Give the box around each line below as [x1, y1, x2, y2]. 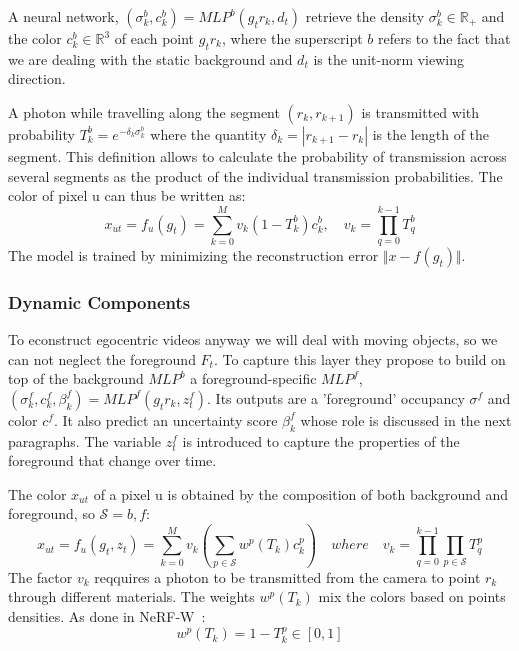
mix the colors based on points [318, 586, 506, 607]
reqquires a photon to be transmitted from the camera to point [94, 566, 481, 587]
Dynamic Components [8, 289, 191, 314]
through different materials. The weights [8, 586, 255, 607]
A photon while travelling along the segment [8, 101, 280, 122]
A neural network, [8, 6, 119, 26]
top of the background [8, 368, 144, 389]
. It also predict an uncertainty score [53, 409, 278, 430]
